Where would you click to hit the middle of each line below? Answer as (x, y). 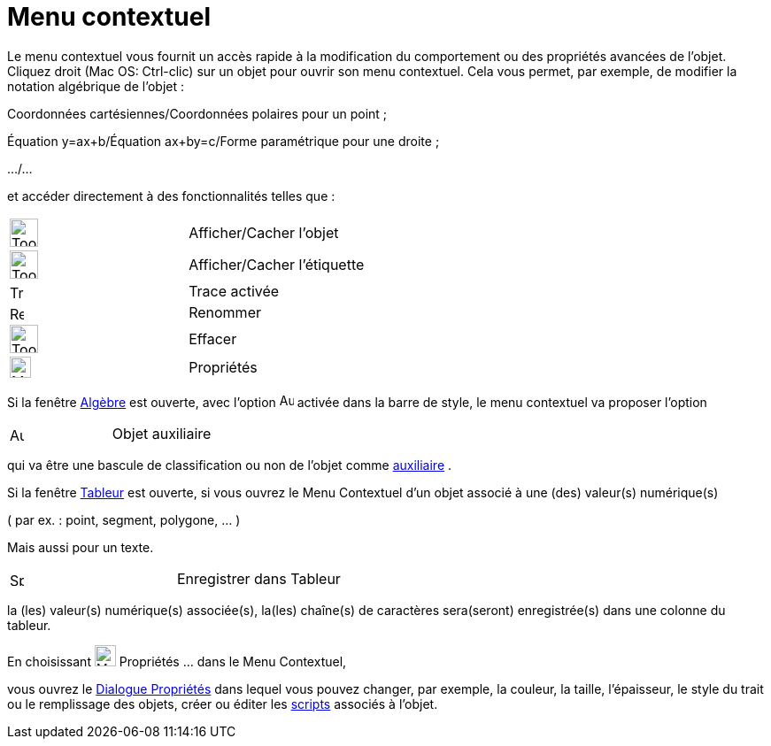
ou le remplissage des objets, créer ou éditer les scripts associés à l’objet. (223, 704)
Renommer (225, 312)
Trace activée (234, 291)
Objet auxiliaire (162, 433)
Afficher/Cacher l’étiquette (277, 264)
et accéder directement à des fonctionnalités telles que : (171, 196)
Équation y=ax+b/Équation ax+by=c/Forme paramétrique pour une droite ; (224, 141)
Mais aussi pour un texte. (81, 547)
